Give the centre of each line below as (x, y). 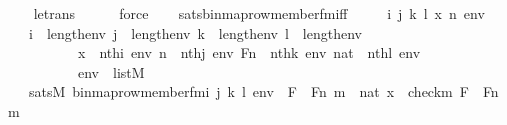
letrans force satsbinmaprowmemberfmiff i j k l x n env (259, 13)
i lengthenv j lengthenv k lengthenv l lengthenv (195, 32)
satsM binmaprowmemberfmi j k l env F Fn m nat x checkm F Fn (263, 91)
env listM (111, 71)
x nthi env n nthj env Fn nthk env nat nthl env (249, 52)
